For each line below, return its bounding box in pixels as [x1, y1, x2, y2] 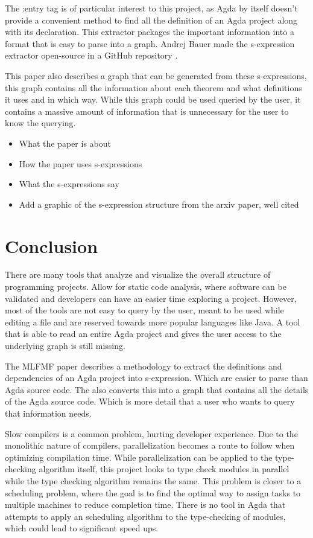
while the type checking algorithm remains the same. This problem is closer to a [5, 474, 302, 487]
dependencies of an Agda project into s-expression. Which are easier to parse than [5, 371, 308, 384]
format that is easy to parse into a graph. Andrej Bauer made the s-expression [5, 37, 295, 50]
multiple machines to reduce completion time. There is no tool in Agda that [5, 498, 286, 511]
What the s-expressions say [19, 178, 119, 190]
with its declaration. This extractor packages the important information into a [5, 25, 294, 38]
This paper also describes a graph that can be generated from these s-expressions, [5, 69, 307, 82]
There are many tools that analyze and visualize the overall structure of [5, 268, 271, 281]
